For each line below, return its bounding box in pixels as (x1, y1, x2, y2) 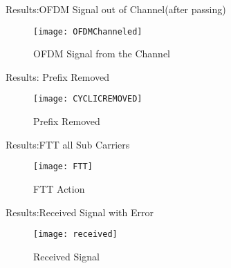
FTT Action (33, 181, 85, 195)
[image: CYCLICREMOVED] (33, 94, 142, 104)
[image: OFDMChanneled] (33, 26, 142, 37)
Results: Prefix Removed (6, 69, 110, 84)
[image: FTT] (33, 162, 93, 172)
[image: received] (33, 229, 118, 240)
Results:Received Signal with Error (6, 204, 154, 219)
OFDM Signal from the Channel (33, 46, 171, 61)
